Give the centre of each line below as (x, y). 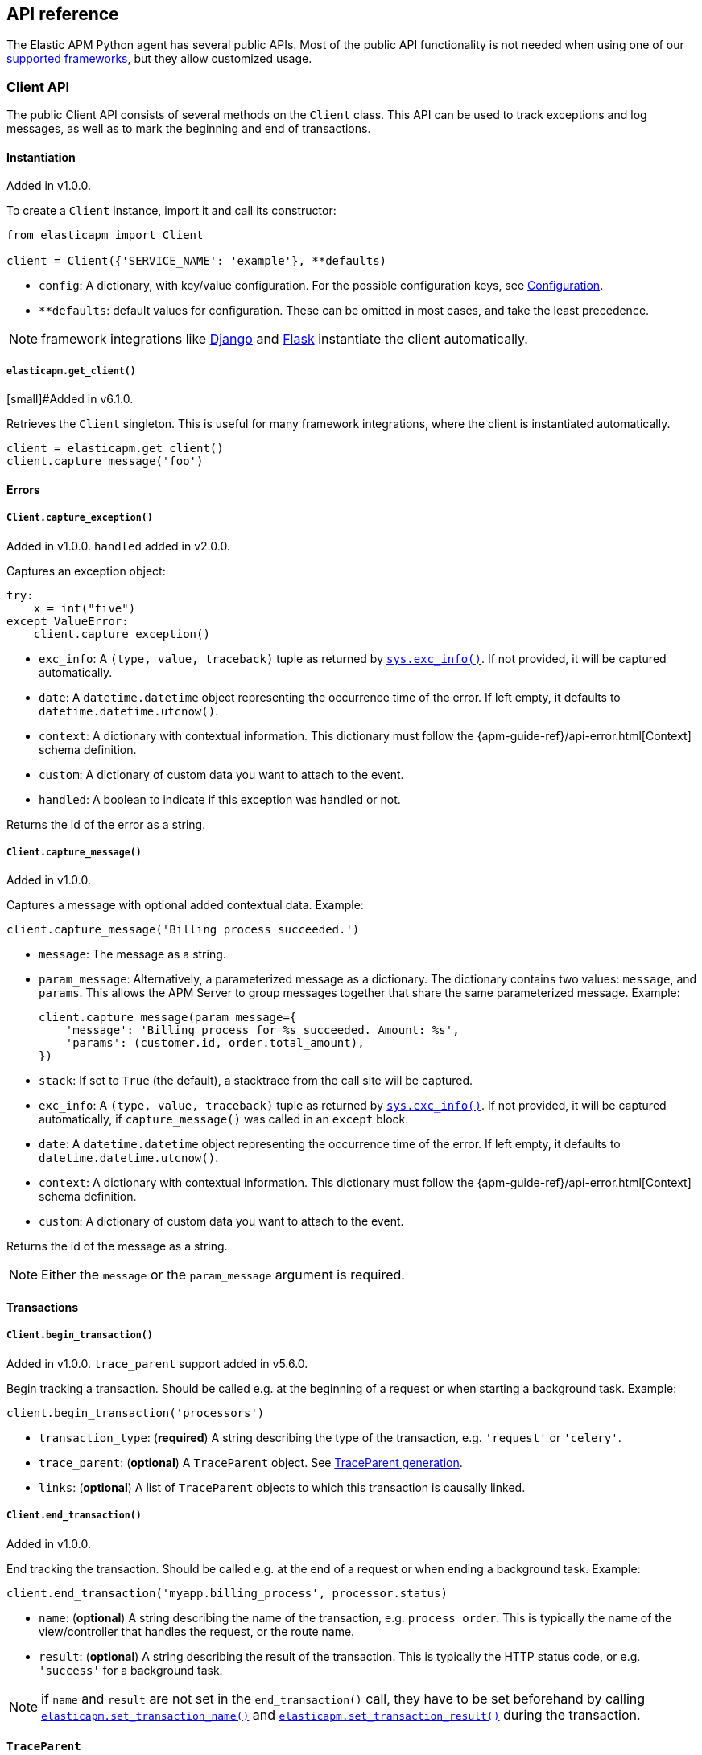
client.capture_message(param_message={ (168, 1018)
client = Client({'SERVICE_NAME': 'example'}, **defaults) (197, 261)
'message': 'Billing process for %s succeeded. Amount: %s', (262, 1030)
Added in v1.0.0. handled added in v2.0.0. (118, 546)
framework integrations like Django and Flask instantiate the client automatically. (285, 339)
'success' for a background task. (131, 1670)
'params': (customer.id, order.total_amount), (215, 1043)
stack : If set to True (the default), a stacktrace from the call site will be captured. (256, 1081)
